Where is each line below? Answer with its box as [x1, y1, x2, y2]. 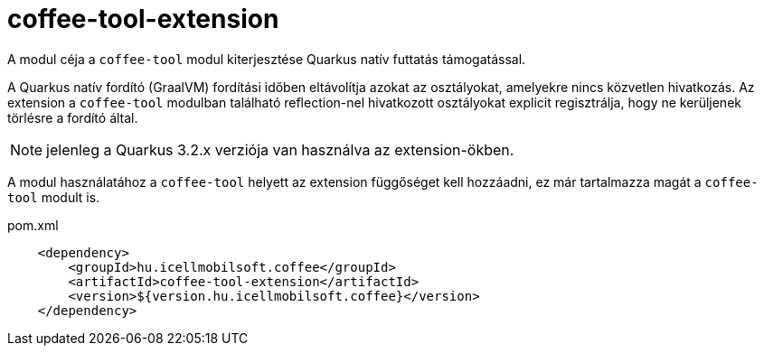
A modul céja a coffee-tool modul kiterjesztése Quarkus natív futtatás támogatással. [7, 51, 526, 67]
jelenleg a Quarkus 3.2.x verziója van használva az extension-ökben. [46, 140, 514, 159]
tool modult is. [7, 189, 100, 205]
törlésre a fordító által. [7, 109, 138, 125]
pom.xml [7, 217, 59, 233]
